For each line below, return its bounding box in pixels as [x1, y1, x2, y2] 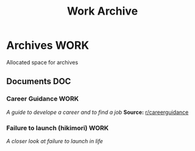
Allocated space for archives [6, 58, 79, 66]
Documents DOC [6, 76, 71, 86]
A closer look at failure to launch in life [6, 137, 104, 144]
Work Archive [66, 4, 138, 18]
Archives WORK [6, 38, 90, 52]
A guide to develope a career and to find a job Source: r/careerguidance [6, 108, 189, 116]
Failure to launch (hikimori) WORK [6, 124, 109, 132]
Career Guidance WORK [6, 94, 79, 103]
